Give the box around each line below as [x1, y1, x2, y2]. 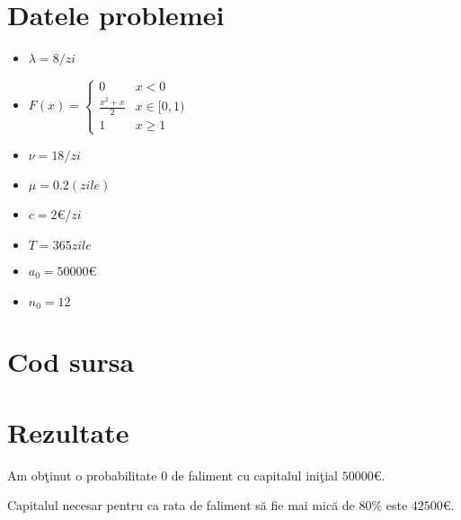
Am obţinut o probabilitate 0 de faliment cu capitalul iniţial [7, 465, 338, 484]
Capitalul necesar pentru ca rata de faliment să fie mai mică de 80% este [7, 496, 408, 515]
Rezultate [7, 413, 129, 450]
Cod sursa [7, 343, 135, 380]
